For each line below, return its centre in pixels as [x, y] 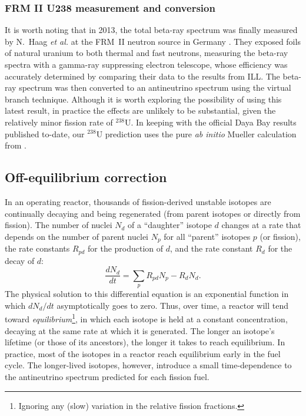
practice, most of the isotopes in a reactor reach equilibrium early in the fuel [143, 353]
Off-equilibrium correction [86, 177]
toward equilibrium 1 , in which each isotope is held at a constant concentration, [146, 318]
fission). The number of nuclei [59, 225]
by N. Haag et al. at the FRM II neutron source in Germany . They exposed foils [153, 41]
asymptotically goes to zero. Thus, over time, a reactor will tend [173, 305]
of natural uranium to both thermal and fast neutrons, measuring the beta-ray [147, 53]
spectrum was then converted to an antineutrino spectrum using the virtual [155, 88]
